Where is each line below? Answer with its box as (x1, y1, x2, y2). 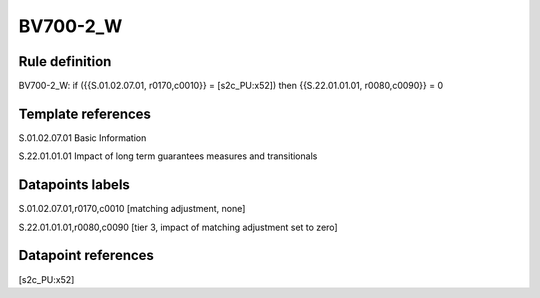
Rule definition (18, 53, 112, 70)
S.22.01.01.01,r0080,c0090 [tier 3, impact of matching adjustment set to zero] (18, 221, 339, 233)
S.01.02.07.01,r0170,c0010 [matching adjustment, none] (18, 203, 246, 215)
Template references (18, 105, 152, 122)
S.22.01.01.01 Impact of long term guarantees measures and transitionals (18, 150, 318, 162)
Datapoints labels (18, 176, 130, 194)
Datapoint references (18, 247, 155, 264)
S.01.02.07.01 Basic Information (18, 131, 147, 144)
